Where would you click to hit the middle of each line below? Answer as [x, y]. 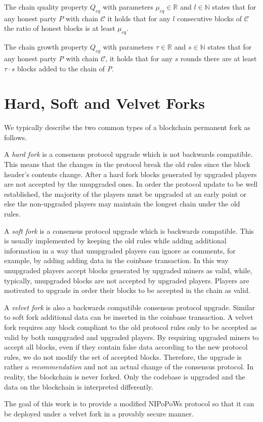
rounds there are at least [219, 58]
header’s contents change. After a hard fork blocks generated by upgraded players [130, 174]
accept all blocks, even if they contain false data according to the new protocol [126, 347]
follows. [16, 137]
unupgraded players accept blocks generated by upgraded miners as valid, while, [128, 270]
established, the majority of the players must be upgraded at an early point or [125, 194]
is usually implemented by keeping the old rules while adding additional [115, 241]
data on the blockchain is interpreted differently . [79, 386]
